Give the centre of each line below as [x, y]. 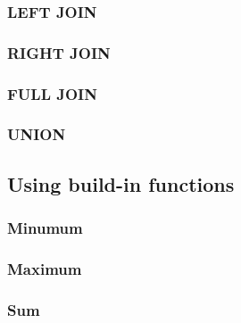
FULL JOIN [52, 93]
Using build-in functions [121, 183]
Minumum [45, 228]
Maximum [45, 268]
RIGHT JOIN [59, 52]
